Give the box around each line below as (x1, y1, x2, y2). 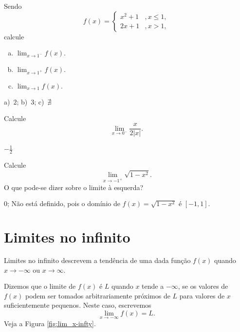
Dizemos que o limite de (4, 281, 76, 291)
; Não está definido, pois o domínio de (7, 198, 120, 209)
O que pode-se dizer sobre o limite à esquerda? (4, 182, 144, 192)
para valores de (179, 290, 225, 300)
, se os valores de (178, 281, 228, 291)
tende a (142, 281, 164, 291)
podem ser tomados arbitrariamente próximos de (25, 290, 170, 300)
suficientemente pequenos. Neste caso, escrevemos (4, 300, 151, 310)
